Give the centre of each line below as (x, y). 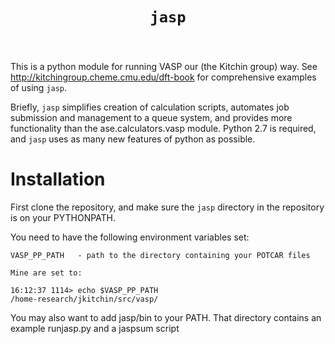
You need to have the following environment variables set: (130, 237)
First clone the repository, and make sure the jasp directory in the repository (167, 207)
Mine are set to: (46, 273)
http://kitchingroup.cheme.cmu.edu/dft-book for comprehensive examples (163, 77)
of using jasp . (39, 88)
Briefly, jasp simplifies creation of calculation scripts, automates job (150, 107)
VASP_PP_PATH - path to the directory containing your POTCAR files (160, 256)
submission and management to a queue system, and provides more (151, 118)
